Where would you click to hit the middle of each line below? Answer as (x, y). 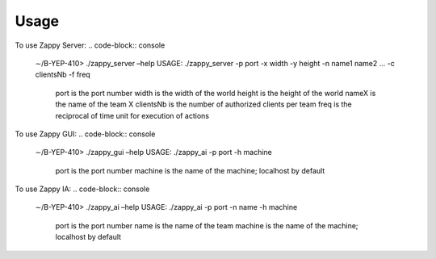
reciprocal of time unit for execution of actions (132, 115)
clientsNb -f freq (63, 75)
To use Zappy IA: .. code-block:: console (82, 189)
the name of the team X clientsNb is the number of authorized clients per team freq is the (204, 104)
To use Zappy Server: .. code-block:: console (90, 45)
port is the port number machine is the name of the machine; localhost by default (190, 170)
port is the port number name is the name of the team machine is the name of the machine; (207, 225)
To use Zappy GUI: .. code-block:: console (85, 134)
